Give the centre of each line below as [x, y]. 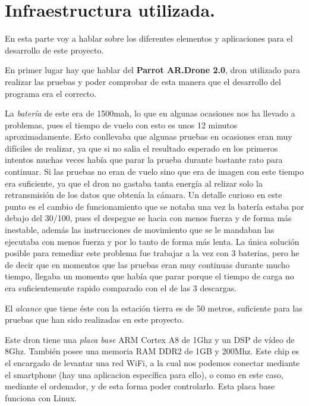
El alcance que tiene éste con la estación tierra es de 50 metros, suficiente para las [154, 308]
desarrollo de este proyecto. [54, 50]
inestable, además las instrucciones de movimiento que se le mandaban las [140, 230]
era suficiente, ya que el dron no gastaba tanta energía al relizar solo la [134, 183]
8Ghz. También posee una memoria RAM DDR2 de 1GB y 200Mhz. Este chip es [152, 351]
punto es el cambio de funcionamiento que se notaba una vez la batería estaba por [154, 206]
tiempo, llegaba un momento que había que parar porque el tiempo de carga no [149, 276]
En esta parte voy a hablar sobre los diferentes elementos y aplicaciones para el [149, 38]
